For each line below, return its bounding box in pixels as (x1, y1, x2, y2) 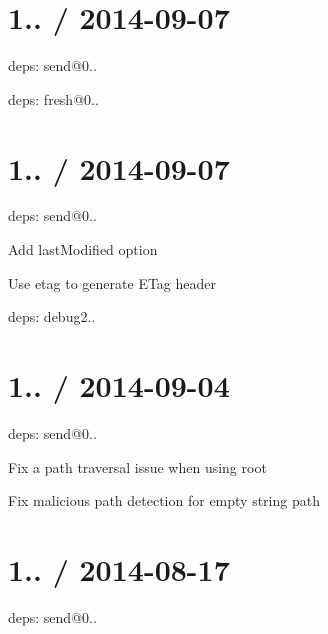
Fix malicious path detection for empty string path (8, 490, 320, 511)
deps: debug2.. (8, 306, 96, 327)
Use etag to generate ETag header (8, 272, 217, 293)
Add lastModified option (8, 239, 158, 260)
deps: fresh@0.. (8, 88, 99, 109)
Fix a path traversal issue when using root (8, 456, 267, 477)
